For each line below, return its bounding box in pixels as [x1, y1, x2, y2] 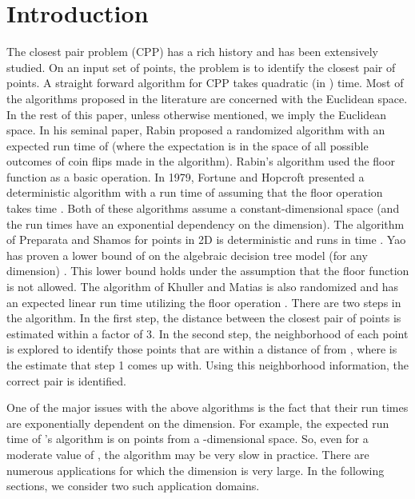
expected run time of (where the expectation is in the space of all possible [6, 137, 369, 154]
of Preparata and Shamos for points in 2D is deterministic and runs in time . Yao [6, 231, 406, 248]
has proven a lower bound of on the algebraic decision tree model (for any [6, 246, 368, 263]
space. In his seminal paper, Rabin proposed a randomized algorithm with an [6, 122, 385, 138]
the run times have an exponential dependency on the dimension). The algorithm [6, 215, 405, 232]
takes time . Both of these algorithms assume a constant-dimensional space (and [6, 200, 400, 217]
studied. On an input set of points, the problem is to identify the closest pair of [6, 58, 396, 75]
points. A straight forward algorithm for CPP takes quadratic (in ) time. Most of [6, 74, 404, 91]
